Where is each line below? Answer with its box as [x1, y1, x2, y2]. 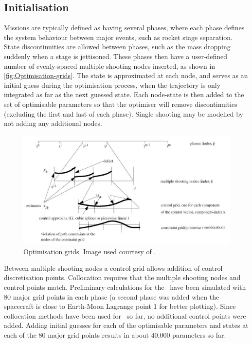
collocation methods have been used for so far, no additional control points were [4, 310, 246, 321]
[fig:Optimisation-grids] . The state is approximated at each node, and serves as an [4, 70, 248, 81]
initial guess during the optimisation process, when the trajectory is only [4, 80, 221, 90]
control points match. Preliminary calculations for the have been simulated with [4, 282, 246, 292]
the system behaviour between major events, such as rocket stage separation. [4, 32, 233, 42]
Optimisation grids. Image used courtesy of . [23, 246, 156, 257]
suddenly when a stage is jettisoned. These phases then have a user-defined [4, 51, 228, 61]
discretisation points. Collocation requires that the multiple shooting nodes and [4, 272, 241, 282]
